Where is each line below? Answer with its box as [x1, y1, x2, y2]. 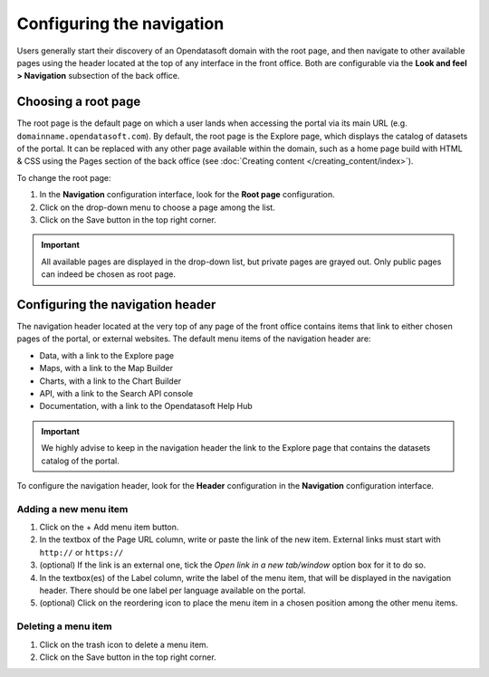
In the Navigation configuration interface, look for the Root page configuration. [39, 189, 335, 200]
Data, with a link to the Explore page [39, 349, 175, 361]
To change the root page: [16, 172, 112, 183]
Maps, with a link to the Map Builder [39, 363, 174, 374]
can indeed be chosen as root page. [41, 269, 177, 280]
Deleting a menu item [16, 620, 112, 633]
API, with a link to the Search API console [39, 388, 194, 398]
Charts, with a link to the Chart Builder [39, 376, 182, 386]
